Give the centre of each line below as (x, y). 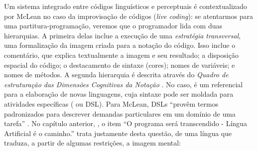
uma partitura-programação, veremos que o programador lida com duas (113, 26)
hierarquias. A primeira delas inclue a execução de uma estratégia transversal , (123, 35)
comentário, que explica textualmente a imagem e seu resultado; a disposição (121, 55)
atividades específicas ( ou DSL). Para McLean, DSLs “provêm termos (111, 103)
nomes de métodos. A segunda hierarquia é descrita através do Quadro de (116, 75)
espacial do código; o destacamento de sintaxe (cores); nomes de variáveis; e (120, 65)
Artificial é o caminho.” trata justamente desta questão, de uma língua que (118, 133)
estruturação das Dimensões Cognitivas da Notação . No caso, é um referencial (124, 84)
